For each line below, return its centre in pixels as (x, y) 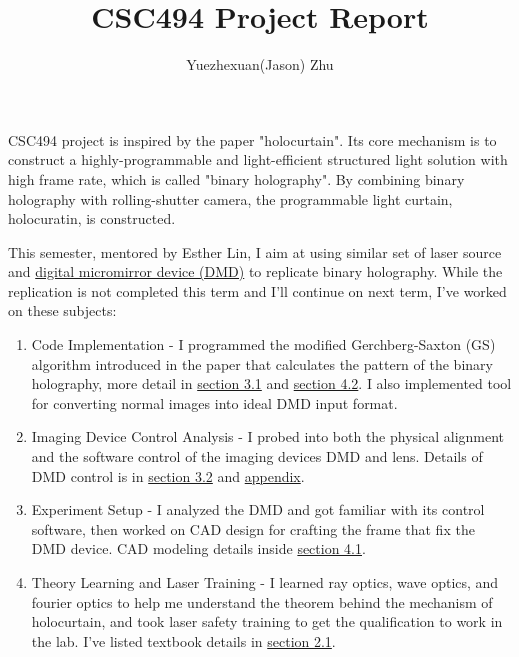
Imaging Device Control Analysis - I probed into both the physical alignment (268, 436)
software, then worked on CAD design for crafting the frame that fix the (253, 528)
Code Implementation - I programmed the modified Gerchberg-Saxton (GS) (263, 344)
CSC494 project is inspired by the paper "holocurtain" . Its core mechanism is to (252, 139)
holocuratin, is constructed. (92, 218)
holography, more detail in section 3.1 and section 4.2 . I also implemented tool (271, 383)
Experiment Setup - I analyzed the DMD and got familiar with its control (258, 509)
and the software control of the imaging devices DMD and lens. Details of (257, 456)
